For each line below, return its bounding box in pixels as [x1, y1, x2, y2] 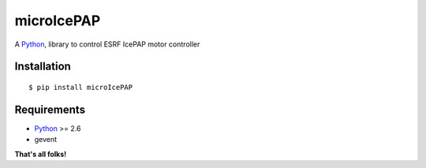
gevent [34, 135, 58, 144]
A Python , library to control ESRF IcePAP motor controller [14, 39, 200, 49]
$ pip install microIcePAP [28, 83, 133, 91]
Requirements [14, 103, 86, 116]
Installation [14, 60, 71, 73]
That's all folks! [14, 149, 67, 159]
